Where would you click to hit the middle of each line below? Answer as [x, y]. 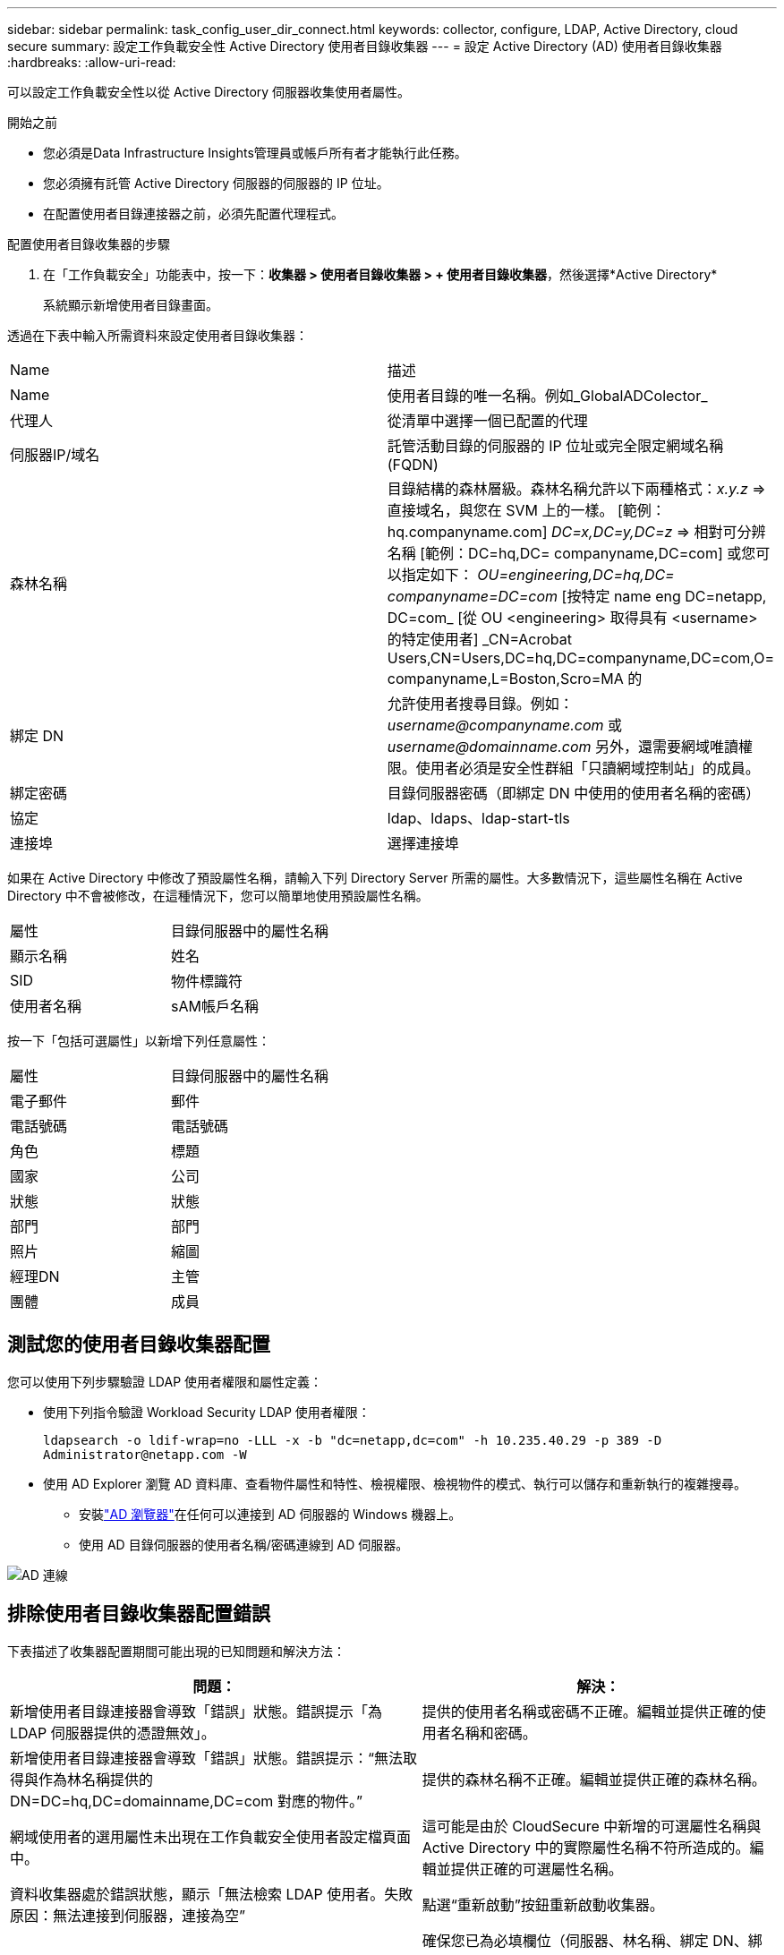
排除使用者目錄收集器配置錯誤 [139, 1614]
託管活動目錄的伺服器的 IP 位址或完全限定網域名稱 [555, 446]
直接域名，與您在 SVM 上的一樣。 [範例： [526, 510]
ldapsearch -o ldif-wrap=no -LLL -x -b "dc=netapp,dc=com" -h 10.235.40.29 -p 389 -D [353, 1440]
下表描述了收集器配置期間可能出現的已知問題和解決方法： [176, 1651]
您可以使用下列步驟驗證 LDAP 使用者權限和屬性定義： [165, 1381]
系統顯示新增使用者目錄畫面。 [131, 305]
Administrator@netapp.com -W [145, 1454]
